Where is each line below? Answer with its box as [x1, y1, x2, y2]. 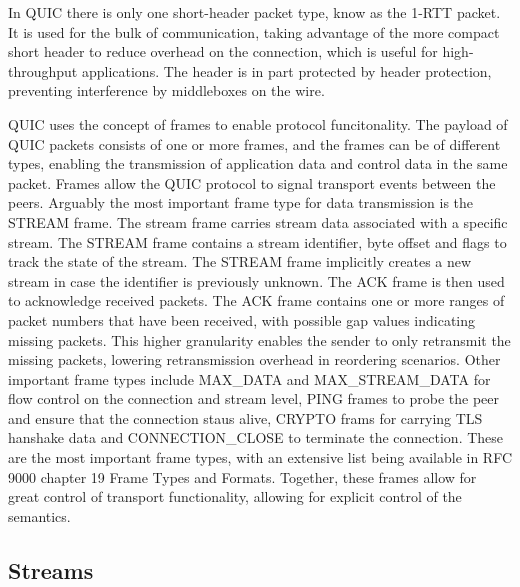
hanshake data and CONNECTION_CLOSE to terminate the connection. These [8, 427, 504, 448]
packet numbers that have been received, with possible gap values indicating [8, 309, 476, 330]
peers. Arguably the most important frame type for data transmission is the [8, 192, 474, 213]
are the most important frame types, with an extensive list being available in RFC [8, 447, 513, 468]
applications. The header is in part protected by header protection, [81, 60, 492, 81]
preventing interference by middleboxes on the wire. [8, 80, 325, 101]
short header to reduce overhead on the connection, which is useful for [8, 41, 438, 62]
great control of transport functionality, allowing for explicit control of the [8, 486, 462, 507]
